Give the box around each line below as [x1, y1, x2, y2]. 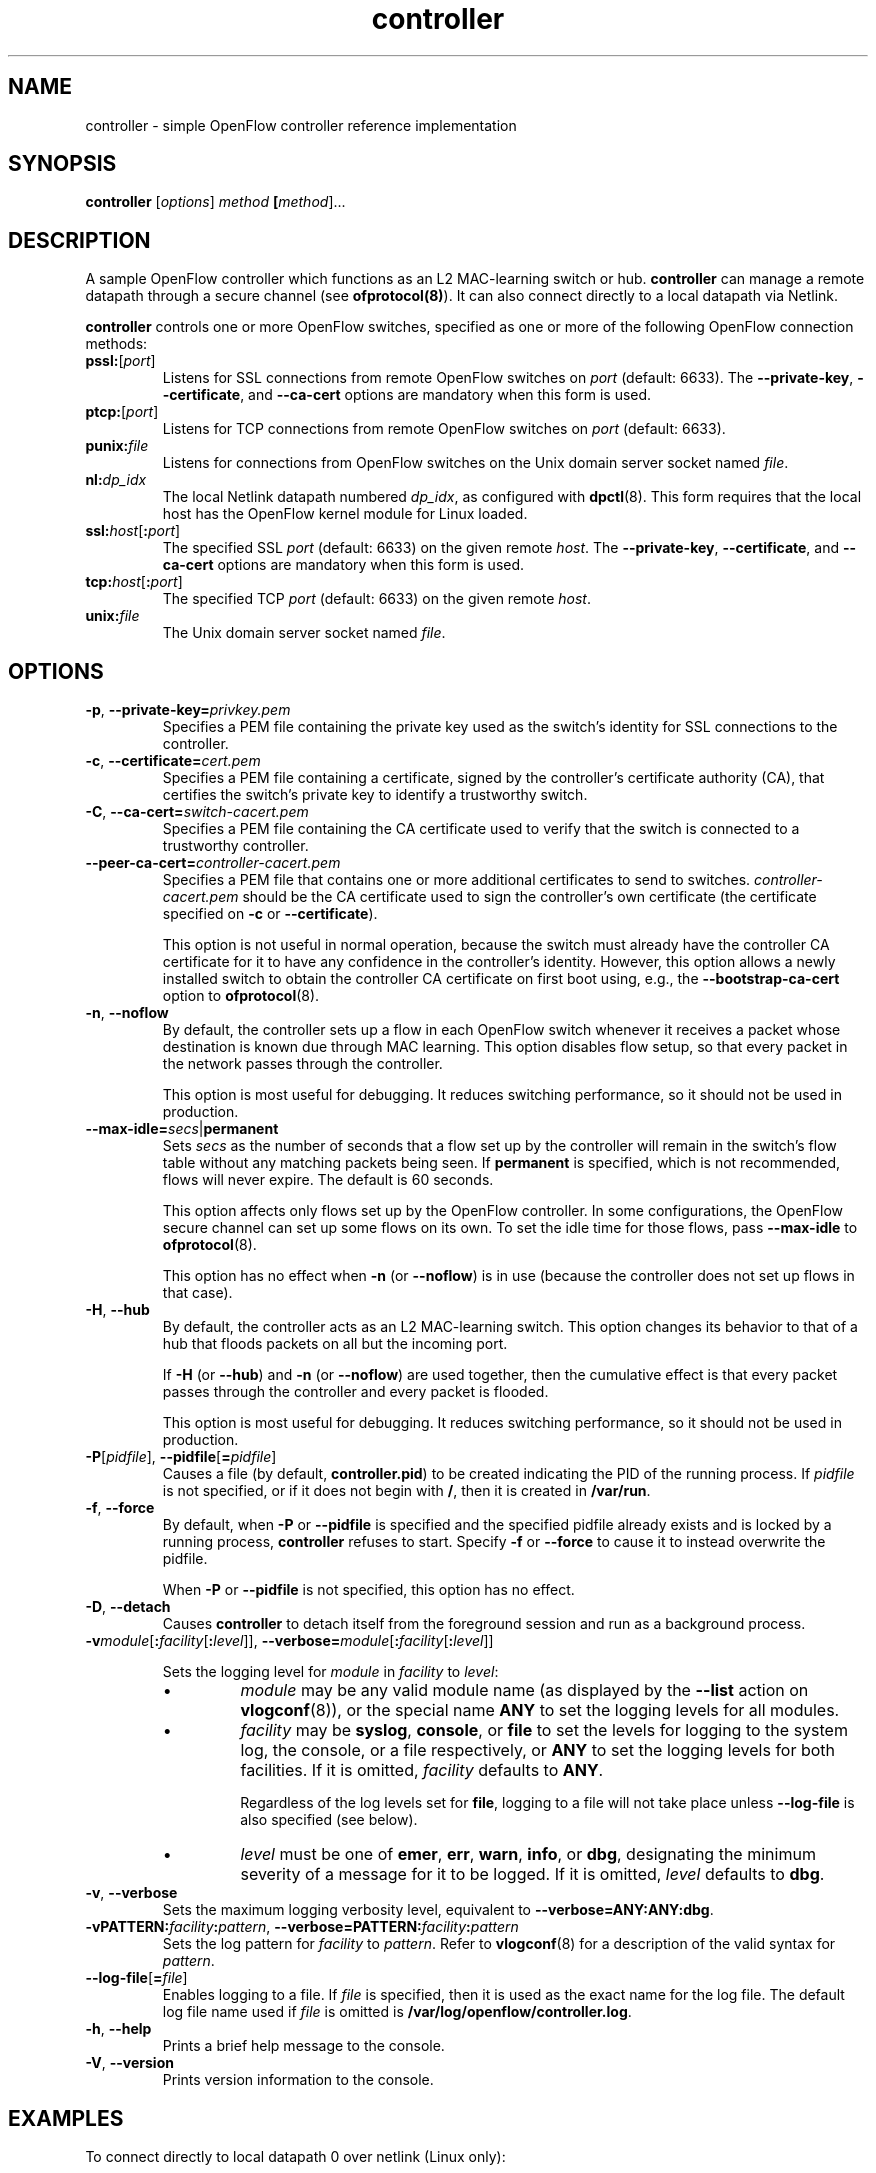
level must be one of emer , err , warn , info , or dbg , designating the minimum [240, 1844, 816, 1865]
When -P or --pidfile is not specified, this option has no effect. [162, 1581, 575, 1599]
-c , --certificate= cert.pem [85, 752, 261, 770]
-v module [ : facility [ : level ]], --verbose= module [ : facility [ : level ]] [85, 1632, 494, 1650]
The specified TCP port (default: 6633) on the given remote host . [162, 590, 591, 608]
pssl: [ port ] [85, 352, 156, 370]
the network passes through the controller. [162, 1055, 443, 1073]
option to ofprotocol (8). [162, 987, 320, 1005]
